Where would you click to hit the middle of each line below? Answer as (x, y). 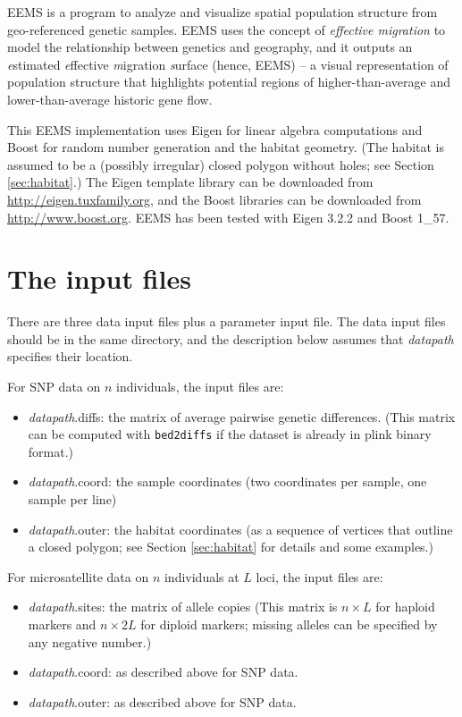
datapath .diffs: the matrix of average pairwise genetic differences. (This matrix (242, 416)
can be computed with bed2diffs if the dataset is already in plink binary (230, 434)
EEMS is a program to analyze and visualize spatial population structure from (223, 12)
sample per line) (72, 499)
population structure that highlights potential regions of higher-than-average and (229, 82)
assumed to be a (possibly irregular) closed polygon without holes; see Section (221, 164)
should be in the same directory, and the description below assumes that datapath (231, 338)
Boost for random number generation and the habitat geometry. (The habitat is (226, 147)
